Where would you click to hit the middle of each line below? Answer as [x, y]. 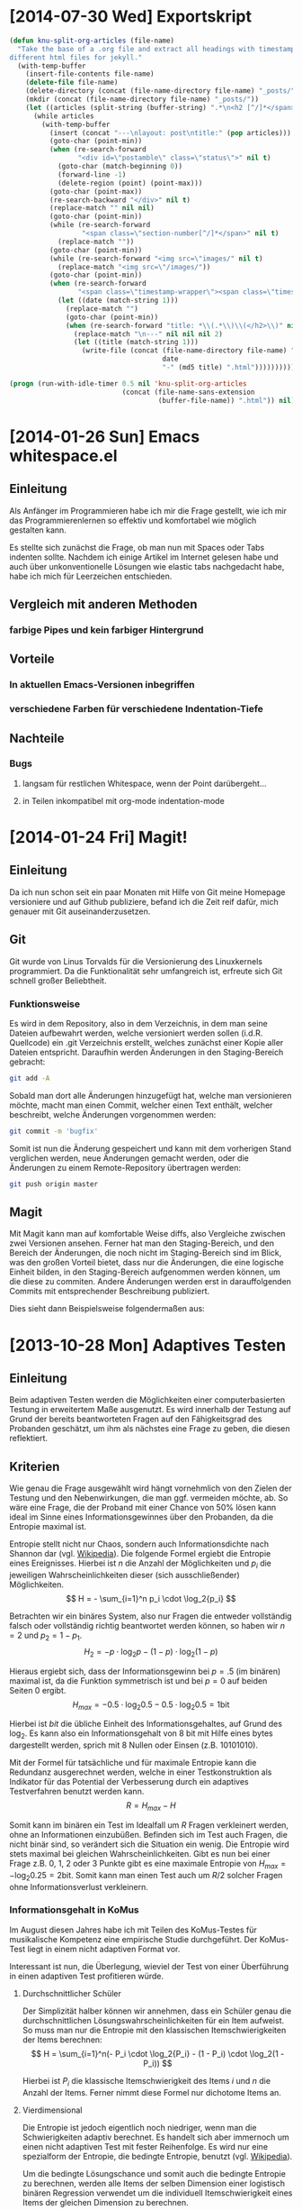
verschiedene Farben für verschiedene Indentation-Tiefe [136, 709]
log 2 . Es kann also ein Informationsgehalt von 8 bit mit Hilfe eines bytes [141, 1735]
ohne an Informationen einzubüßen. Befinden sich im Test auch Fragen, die [148, 1834]
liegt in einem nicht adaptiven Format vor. [104, 1949]
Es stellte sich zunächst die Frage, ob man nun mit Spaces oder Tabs [137, 547]
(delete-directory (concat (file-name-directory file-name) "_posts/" [160, 91]
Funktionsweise [45, 1004]
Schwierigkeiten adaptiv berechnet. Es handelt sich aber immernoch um [155, 2137]
